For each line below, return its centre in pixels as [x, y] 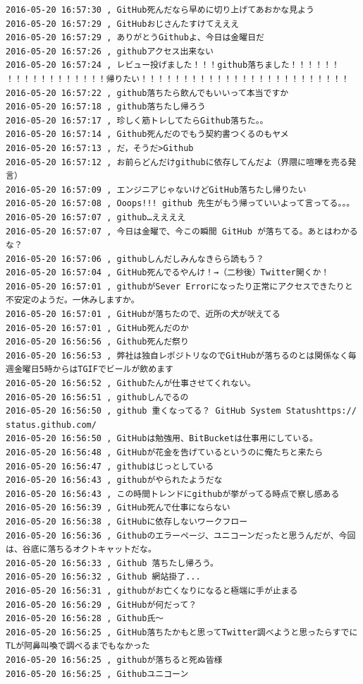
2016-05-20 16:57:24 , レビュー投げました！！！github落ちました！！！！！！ [173, 65]
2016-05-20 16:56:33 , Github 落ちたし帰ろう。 [112, 563]
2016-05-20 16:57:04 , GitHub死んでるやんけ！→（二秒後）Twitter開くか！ [168, 273]
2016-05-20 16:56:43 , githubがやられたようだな [114, 480]
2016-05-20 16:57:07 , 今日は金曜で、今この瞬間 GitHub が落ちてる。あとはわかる [182, 231]
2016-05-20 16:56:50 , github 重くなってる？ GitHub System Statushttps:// [181, 411]
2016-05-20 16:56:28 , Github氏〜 [85, 619]
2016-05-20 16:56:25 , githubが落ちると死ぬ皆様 [114, 660]
